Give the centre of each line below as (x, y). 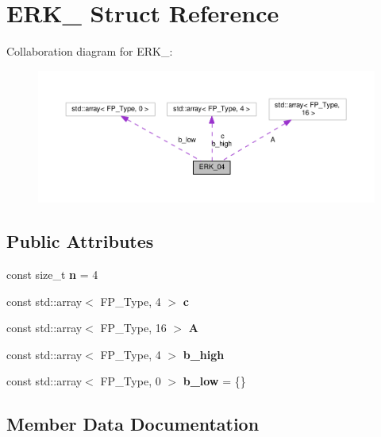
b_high (204, 354)
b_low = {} (214, 381)
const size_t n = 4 (52, 275)
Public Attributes (80, 241)
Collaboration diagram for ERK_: (90, 51)
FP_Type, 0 (131, 381)
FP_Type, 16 (133, 328)
